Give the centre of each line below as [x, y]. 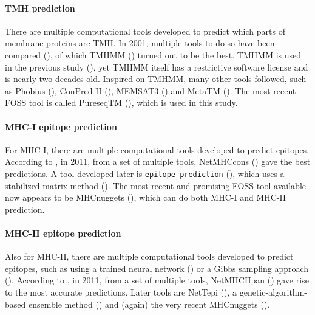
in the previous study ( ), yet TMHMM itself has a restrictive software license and [157, 67]
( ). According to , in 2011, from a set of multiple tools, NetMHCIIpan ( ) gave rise [157, 280]
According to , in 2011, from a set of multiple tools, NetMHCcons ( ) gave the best [158, 161]
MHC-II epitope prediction [63, 233]
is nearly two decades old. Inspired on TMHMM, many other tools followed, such [156, 79]
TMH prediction [40, 8]
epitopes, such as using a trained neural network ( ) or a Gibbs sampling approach [157, 268]
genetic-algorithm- [273, 292]
